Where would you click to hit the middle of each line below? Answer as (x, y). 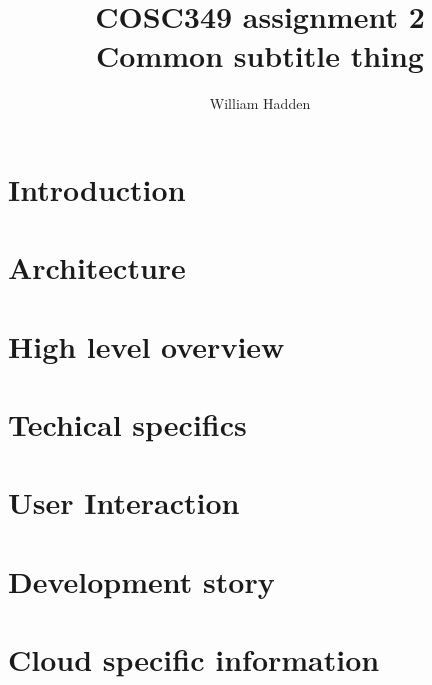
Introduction (97, 188)
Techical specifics (127, 424)
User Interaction (124, 502)
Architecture (97, 267)
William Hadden (260, 103)
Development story (141, 580)
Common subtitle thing (260, 55)
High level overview (146, 345)
